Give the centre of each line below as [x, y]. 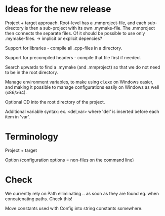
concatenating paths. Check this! [39, 199]
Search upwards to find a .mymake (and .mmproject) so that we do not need [83, 67]
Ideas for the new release [58, 9]
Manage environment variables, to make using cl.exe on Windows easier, [79, 82]
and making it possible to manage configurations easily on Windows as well [82, 87]
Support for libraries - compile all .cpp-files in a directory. [64, 48]
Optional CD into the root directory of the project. [55, 102]
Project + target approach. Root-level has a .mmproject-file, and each [76, 23]
